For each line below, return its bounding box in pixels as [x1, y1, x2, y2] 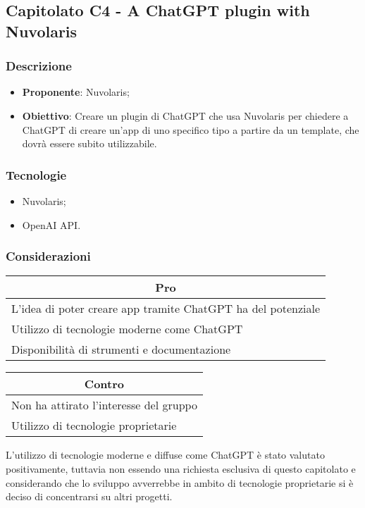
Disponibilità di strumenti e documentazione [11, 341, 231, 358]
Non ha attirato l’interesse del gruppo [11, 397, 197, 414]
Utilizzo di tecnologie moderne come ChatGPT [11, 321, 243, 337]
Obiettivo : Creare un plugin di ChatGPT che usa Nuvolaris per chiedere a [22, 108, 349, 123]
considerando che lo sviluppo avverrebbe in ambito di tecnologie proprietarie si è [6, 475, 354, 490]
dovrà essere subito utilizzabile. [22, 136, 157, 151]
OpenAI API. [22, 217, 81, 232]
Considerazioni [6, 247, 91, 265]
